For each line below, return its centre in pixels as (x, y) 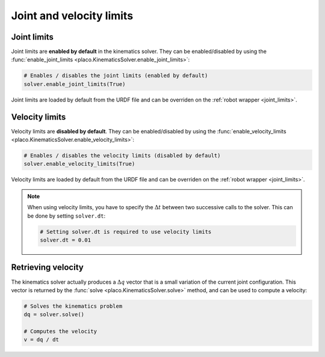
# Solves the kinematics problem (73, 306)
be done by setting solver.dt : (66, 216)
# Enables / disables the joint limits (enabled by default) (116, 76)
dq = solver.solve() (54, 315)
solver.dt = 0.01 (66, 240)
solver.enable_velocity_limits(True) (79, 164)
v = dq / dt (42, 340)
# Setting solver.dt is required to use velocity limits (126, 232)
